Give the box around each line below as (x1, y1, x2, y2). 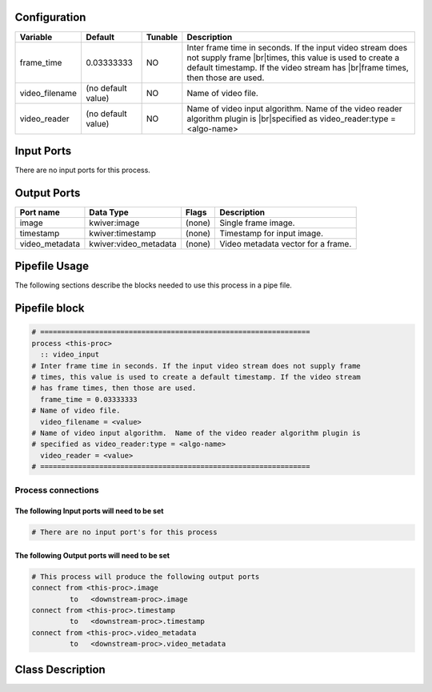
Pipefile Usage (14, 259, 90, 273)
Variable (19, 31, 53, 42)
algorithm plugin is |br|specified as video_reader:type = (186, 113, 396, 124)
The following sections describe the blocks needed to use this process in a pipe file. (14, 280, 292, 290)
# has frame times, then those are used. (31, 384, 197, 392)
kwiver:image (89, 217, 140, 228)
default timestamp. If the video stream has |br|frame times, (186, 62, 410, 73)
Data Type (89, 207, 130, 218)
